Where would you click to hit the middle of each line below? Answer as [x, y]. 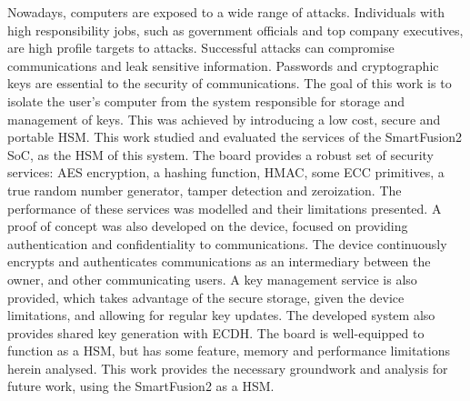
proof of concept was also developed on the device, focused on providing [208, 226]
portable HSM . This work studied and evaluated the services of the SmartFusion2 [235, 137]
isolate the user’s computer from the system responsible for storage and [206, 100]
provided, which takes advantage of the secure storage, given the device [206, 297]
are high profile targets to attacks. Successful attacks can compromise [201, 48]
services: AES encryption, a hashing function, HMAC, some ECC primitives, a [226, 172]
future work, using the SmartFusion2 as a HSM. [141, 386]
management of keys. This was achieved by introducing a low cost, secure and [224, 119]
